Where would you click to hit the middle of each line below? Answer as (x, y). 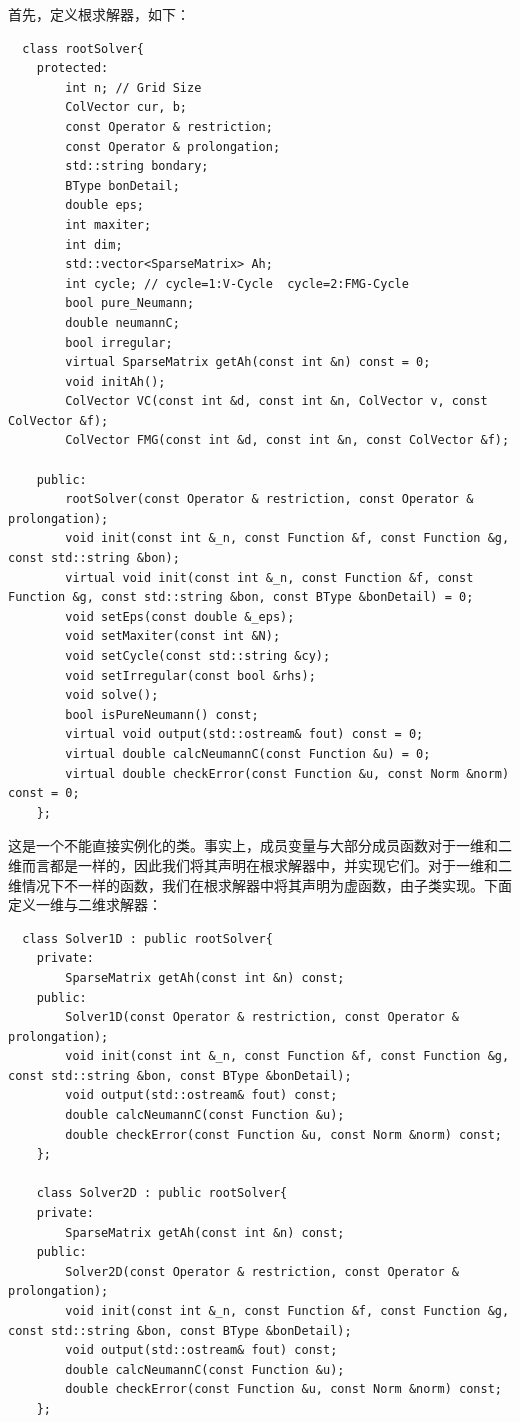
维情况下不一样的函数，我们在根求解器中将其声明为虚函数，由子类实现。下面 (260, 884)
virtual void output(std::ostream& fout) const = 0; (244, 734)
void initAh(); (115, 381)
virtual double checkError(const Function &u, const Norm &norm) (287, 773)
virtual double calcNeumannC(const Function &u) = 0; (248, 753)
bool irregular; (119, 342)
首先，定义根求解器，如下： (99, 14)
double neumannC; (122, 322)
